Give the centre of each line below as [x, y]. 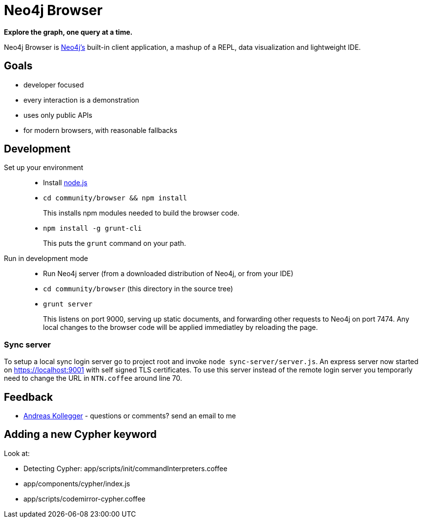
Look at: [17, 453]
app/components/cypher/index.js [77, 483]
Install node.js [65, 183]
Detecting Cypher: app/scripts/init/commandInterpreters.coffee [126, 468]
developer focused [54, 85]
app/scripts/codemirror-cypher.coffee [84, 499]
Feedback [29, 397]
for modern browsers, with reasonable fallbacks [100, 130]
